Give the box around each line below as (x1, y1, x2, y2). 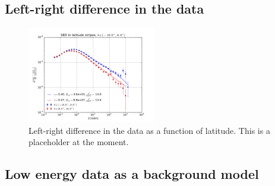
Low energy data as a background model (5, 165, 259, 183)
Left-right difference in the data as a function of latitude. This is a (29, 124, 270, 136)
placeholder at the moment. (29, 136, 129, 148)
